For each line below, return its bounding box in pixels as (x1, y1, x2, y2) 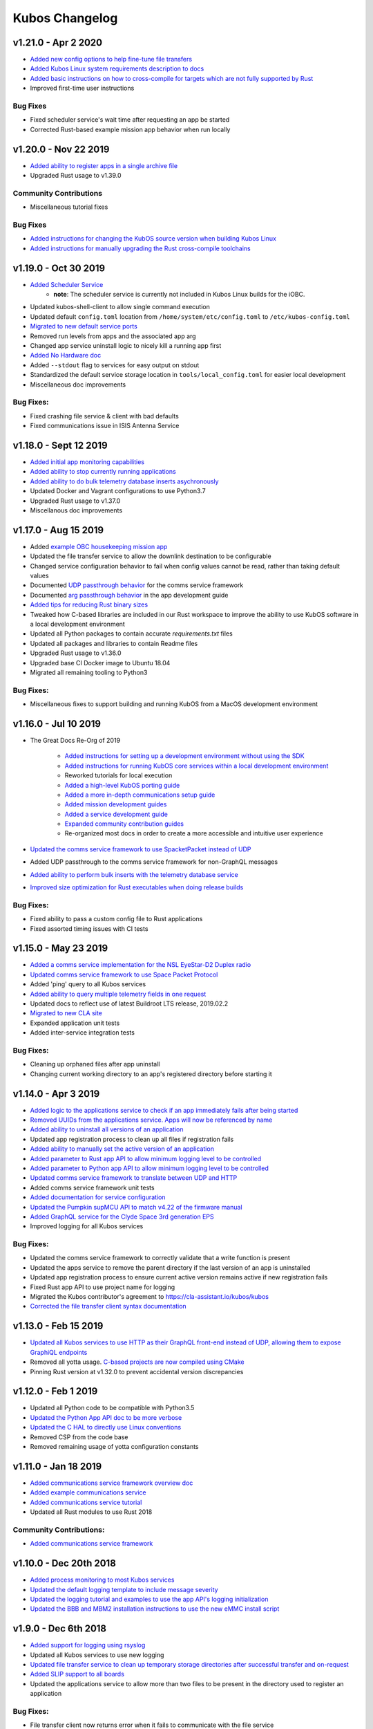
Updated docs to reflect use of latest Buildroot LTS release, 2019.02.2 (30, 999, 229, 1008)
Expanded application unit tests (30, 1019, 120, 1027)
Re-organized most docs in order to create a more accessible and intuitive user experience (64, 829, 324, 838)
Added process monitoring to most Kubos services (30, 1575, 175, 1584)
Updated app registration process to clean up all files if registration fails (30, 1135, 234, 1143)
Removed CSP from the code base (30, 1432, 128, 1441)
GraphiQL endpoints (30, 1348, 88, 1356)
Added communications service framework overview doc (30, 1479, 193, 1487)
